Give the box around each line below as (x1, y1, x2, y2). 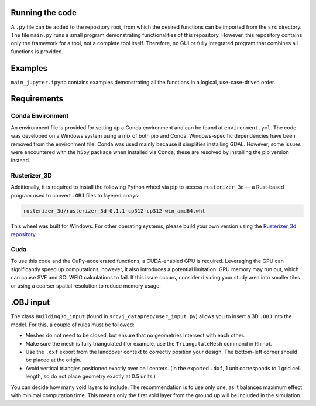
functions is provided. (11, 47, 64, 55)
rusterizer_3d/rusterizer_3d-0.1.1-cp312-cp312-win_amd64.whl (23, 207, 205, 214)
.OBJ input (11, 298, 50, 308)
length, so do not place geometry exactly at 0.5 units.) (25, 373, 156, 380)
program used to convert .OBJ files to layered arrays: (11, 192, 140, 199)
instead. (11, 157, 30, 164)
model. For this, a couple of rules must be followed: (11, 321, 135, 328)
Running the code (11, 8, 77, 18)
